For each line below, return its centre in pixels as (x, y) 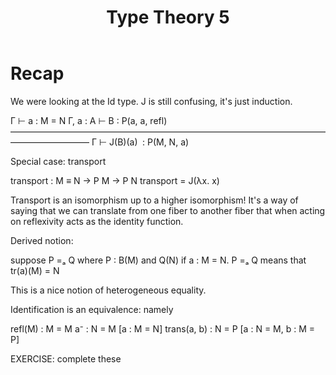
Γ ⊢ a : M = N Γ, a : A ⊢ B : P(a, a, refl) (89, 120)
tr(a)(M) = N (35, 270)
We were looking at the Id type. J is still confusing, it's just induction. (151, 101)
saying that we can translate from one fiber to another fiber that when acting (168, 210)
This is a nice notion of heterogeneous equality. (108, 290)
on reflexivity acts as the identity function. (97, 221)
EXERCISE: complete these (66, 358)
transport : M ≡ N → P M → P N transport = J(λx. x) (115, 180)
